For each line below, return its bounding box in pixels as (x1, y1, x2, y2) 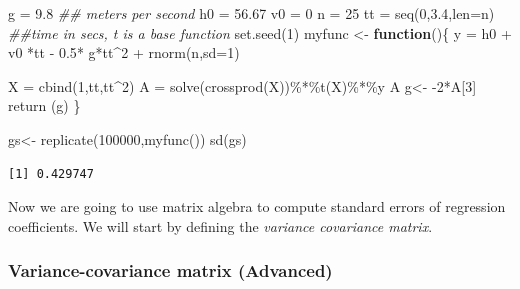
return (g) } (8, 95, 81, 116)
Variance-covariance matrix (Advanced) (8, 258, 333, 283)
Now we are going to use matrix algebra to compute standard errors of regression (8, 196, 506, 217)
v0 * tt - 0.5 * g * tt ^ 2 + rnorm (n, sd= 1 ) (8, 42, 240, 63)
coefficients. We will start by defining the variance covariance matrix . (8, 215, 433, 236)
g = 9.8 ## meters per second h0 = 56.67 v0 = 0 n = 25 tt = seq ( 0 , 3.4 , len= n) (8, 3, 495, 23)
